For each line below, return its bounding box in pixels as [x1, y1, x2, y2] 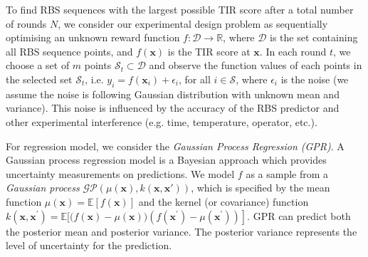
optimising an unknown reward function [6, 30, 180, 45]
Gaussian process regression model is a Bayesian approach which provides [6, 152, 327, 167]
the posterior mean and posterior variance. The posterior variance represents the [6, 224, 357, 238]
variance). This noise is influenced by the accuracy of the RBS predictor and [6, 100, 340, 115]
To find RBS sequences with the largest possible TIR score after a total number [6, 2, 354, 16]
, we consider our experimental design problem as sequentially [58, 16, 328, 31]
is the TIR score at [167, 43, 251, 58]
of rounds [6, 16, 47, 31]
